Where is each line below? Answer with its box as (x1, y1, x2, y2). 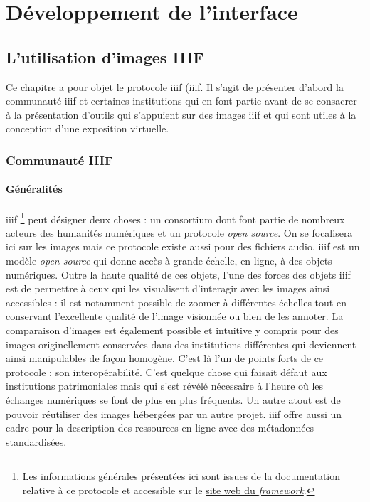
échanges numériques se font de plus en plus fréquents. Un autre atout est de (6, 392, 341, 407)
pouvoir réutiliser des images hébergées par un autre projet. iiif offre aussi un (6, 406, 342, 421)
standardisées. (6, 434, 67, 449)
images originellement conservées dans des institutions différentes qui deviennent (6, 336, 356, 351)
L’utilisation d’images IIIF (6, 46, 204, 68)
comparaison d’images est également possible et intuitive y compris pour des (6, 323, 339, 337)
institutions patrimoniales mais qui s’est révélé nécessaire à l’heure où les (6, 378, 324, 393)
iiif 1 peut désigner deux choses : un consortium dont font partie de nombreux (6, 209, 345, 226)
